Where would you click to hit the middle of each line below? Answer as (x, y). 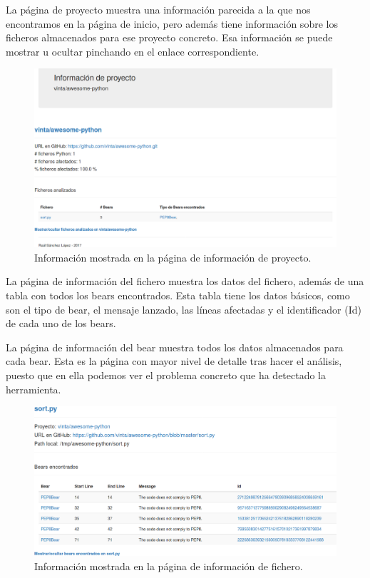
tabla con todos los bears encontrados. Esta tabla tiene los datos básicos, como (178, 295)
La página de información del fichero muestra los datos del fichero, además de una (185, 281)
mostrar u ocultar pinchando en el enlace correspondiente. (133, 51)
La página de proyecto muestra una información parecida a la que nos (158, 9)
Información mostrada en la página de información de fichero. (169, 566)
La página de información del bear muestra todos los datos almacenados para (175, 347)
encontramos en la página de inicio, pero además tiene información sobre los (172, 23)
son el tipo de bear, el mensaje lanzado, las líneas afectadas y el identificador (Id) (184, 309)
